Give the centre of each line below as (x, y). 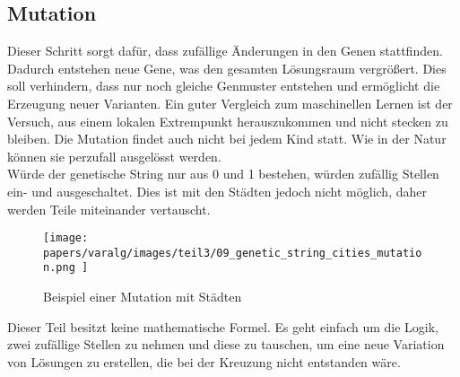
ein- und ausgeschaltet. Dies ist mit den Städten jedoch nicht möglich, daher (217, 191)
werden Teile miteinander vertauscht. (109, 209)
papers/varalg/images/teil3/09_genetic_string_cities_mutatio (233, 253)
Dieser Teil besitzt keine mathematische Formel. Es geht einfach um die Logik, (223, 326)
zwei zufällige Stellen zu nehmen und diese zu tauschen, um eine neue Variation (226, 344)
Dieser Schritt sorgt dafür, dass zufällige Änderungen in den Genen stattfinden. (225, 51)
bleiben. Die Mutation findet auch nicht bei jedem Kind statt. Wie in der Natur (227, 139)
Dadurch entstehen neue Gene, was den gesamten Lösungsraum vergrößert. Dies (227, 68)
